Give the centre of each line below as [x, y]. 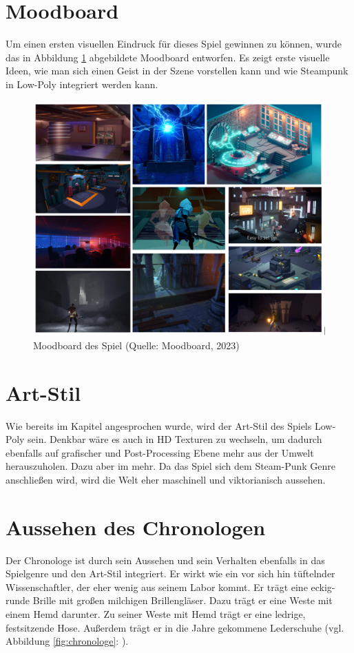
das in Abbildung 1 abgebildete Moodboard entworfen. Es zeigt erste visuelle [168, 57]
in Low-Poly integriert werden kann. [82, 84]
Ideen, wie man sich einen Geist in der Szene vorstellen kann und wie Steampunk [177, 71]
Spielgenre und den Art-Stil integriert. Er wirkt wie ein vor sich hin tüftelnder [170, 573]
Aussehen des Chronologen [136, 527]
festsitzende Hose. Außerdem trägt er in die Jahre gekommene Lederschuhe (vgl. [175, 627]
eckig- [323, 587]
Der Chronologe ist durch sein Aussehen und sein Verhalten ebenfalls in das [165, 560]
